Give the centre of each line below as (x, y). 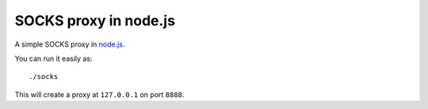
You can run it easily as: (53, 58)
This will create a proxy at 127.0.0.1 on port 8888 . (99, 94)
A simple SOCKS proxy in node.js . (70, 44)
